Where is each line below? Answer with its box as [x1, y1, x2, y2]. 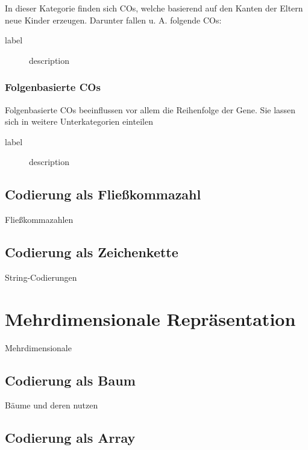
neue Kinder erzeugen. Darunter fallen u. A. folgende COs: [5, 13, 222, 26]
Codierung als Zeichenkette [5, 243, 178, 261]
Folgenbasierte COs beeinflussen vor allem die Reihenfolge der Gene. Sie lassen [5, 103, 296, 116]
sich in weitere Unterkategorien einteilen [5, 115, 153, 128]
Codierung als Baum [5, 370, 136, 389]
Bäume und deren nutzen [5, 399, 98, 411]
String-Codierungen [5, 270, 77, 283]
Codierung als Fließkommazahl [5, 185, 201, 204]
